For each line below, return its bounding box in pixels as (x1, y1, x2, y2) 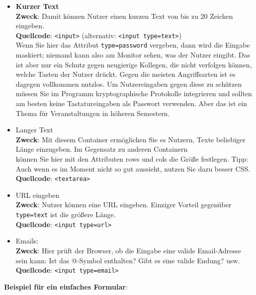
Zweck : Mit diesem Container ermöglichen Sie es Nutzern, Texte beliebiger (15, 134, 246, 144)
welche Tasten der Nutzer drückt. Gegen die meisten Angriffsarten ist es (15, 69, 236, 79)
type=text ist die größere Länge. (15, 209, 116, 220)
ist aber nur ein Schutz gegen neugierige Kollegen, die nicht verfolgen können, (15, 59, 252, 69)
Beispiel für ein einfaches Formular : (4, 281, 128, 292)
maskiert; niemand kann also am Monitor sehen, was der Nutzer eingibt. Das (15, 50, 251, 60)
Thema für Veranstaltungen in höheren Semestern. (15, 108, 170, 118)
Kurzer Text (15, 1, 59, 11)
